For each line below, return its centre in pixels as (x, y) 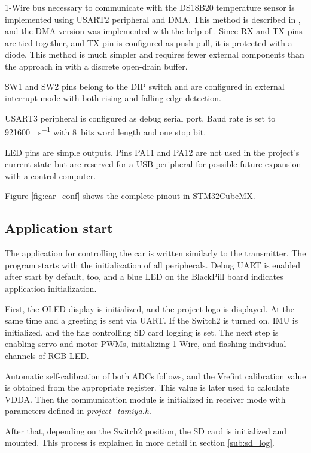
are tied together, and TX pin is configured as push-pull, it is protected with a (149, 42)
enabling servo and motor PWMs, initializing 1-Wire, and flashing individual (146, 344)
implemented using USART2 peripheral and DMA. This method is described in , (153, 19)
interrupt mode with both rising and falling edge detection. (113, 98)
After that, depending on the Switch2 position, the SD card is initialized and (146, 431)
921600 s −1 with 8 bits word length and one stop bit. (106, 131)
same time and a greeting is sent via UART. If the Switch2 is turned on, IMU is (152, 320)
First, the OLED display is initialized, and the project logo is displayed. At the (150, 308)
